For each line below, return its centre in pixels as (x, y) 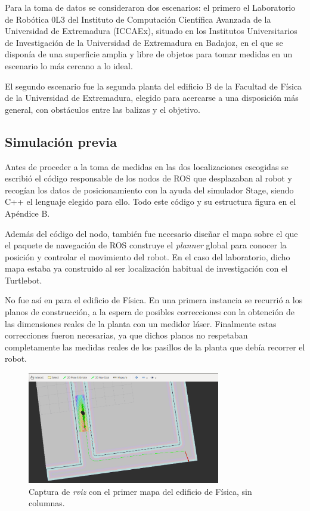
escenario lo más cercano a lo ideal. (69, 65)
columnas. (47, 503)
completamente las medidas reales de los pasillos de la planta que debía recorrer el (155, 347)
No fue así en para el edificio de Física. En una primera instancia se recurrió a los (154, 300)
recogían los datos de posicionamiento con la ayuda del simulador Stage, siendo (149, 190)
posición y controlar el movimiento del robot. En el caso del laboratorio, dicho (148, 256)
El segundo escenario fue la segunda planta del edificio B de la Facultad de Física (154, 86)
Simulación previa (61, 141)
